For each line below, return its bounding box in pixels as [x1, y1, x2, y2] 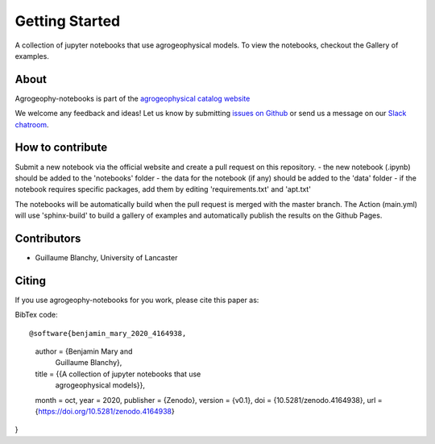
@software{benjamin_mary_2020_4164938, [29, 329, 187, 338]
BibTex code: [14, 310, 58, 320]
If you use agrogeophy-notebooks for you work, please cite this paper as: [14, 295, 259, 305]
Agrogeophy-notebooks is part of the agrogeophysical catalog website [14, 93, 251, 103]
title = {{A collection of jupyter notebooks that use [35, 369, 201, 379]
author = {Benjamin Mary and [35, 346, 133, 356]
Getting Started [14, 12, 121, 30]
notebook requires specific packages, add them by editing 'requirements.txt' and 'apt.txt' [14, 185, 312, 194]
